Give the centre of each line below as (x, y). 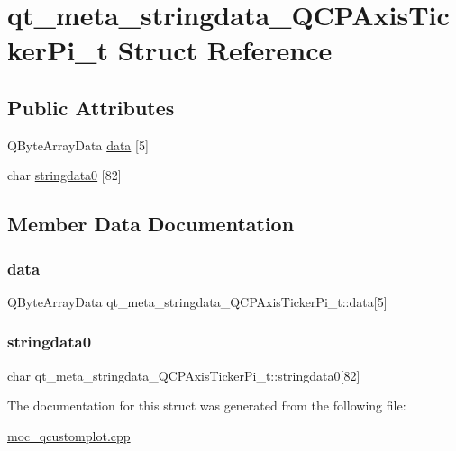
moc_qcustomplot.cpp (69, 435)
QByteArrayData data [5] (78, 144)
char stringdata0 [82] (64, 175)
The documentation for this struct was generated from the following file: (207, 406)
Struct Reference (225, 50)
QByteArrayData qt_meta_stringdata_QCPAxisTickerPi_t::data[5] (197, 301)
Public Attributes (91, 107)
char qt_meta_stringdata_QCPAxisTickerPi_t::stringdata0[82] (184, 375)
